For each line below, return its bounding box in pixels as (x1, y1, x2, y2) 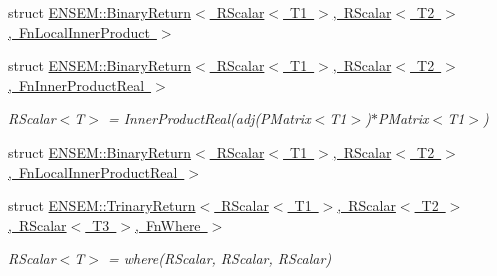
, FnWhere (135, 214, 201, 235)
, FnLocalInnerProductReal (8, 161, 178, 182)
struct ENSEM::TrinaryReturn (8, 195, 196, 216)
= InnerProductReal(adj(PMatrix (107, 108, 311, 129)
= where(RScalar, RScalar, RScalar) (107, 248, 332, 269)
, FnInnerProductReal (8, 74, 145, 95)
